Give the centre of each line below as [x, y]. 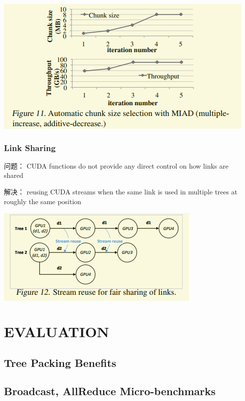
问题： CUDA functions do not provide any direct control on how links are [116, 165]
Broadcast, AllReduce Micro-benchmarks [110, 391]
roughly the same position [43, 201]
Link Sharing [30, 147]
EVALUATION [57, 331]
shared [14, 175]
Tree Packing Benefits [60, 362]
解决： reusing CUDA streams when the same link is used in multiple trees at [121, 191]
